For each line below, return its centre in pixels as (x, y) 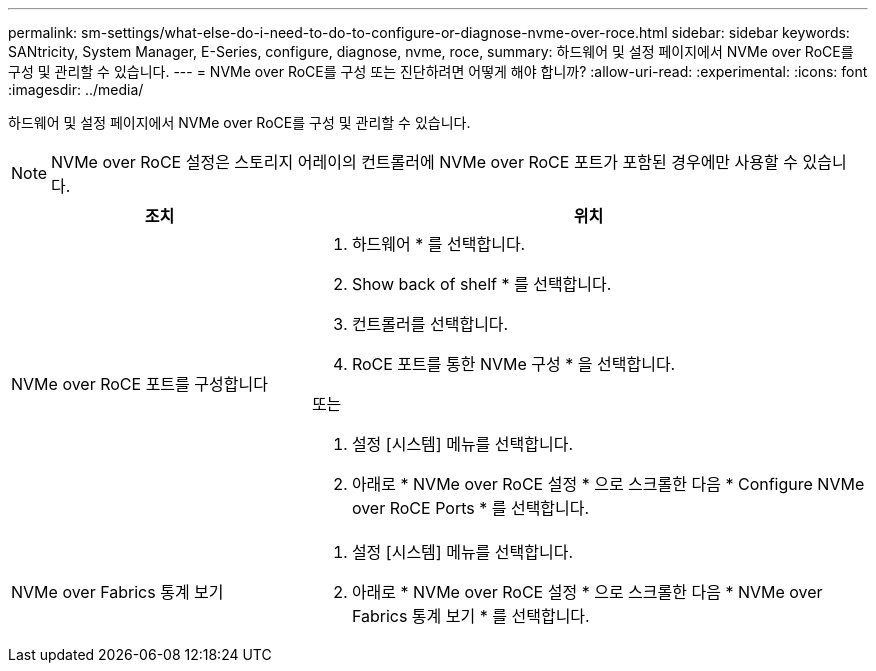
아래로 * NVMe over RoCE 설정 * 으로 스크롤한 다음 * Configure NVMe (608, 484)
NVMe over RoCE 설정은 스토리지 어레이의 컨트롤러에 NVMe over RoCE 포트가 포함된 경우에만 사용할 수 (424, 162)
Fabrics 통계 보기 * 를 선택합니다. (470, 616)
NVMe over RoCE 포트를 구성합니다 (139, 384)
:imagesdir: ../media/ (76, 89)
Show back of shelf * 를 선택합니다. (481, 284)
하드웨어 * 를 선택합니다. (438, 244)
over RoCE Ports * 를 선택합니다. (470, 508)
